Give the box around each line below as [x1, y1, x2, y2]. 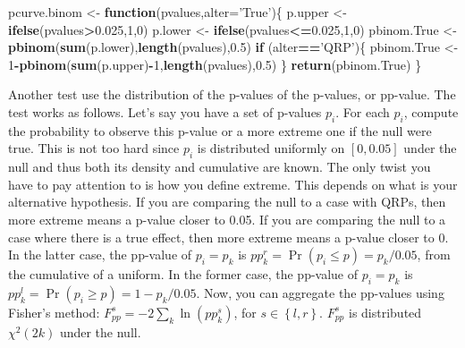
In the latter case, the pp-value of [8, 245, 192, 264]
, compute [403, 102, 459, 121]
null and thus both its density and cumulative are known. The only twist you [8, 157, 431, 176]
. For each [335, 102, 390, 121]
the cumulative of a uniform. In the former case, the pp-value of [8, 265, 359, 284]
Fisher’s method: [8, 302, 100, 321]
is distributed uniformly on [197, 139, 345, 157]
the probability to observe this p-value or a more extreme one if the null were [8, 121, 432, 140]
